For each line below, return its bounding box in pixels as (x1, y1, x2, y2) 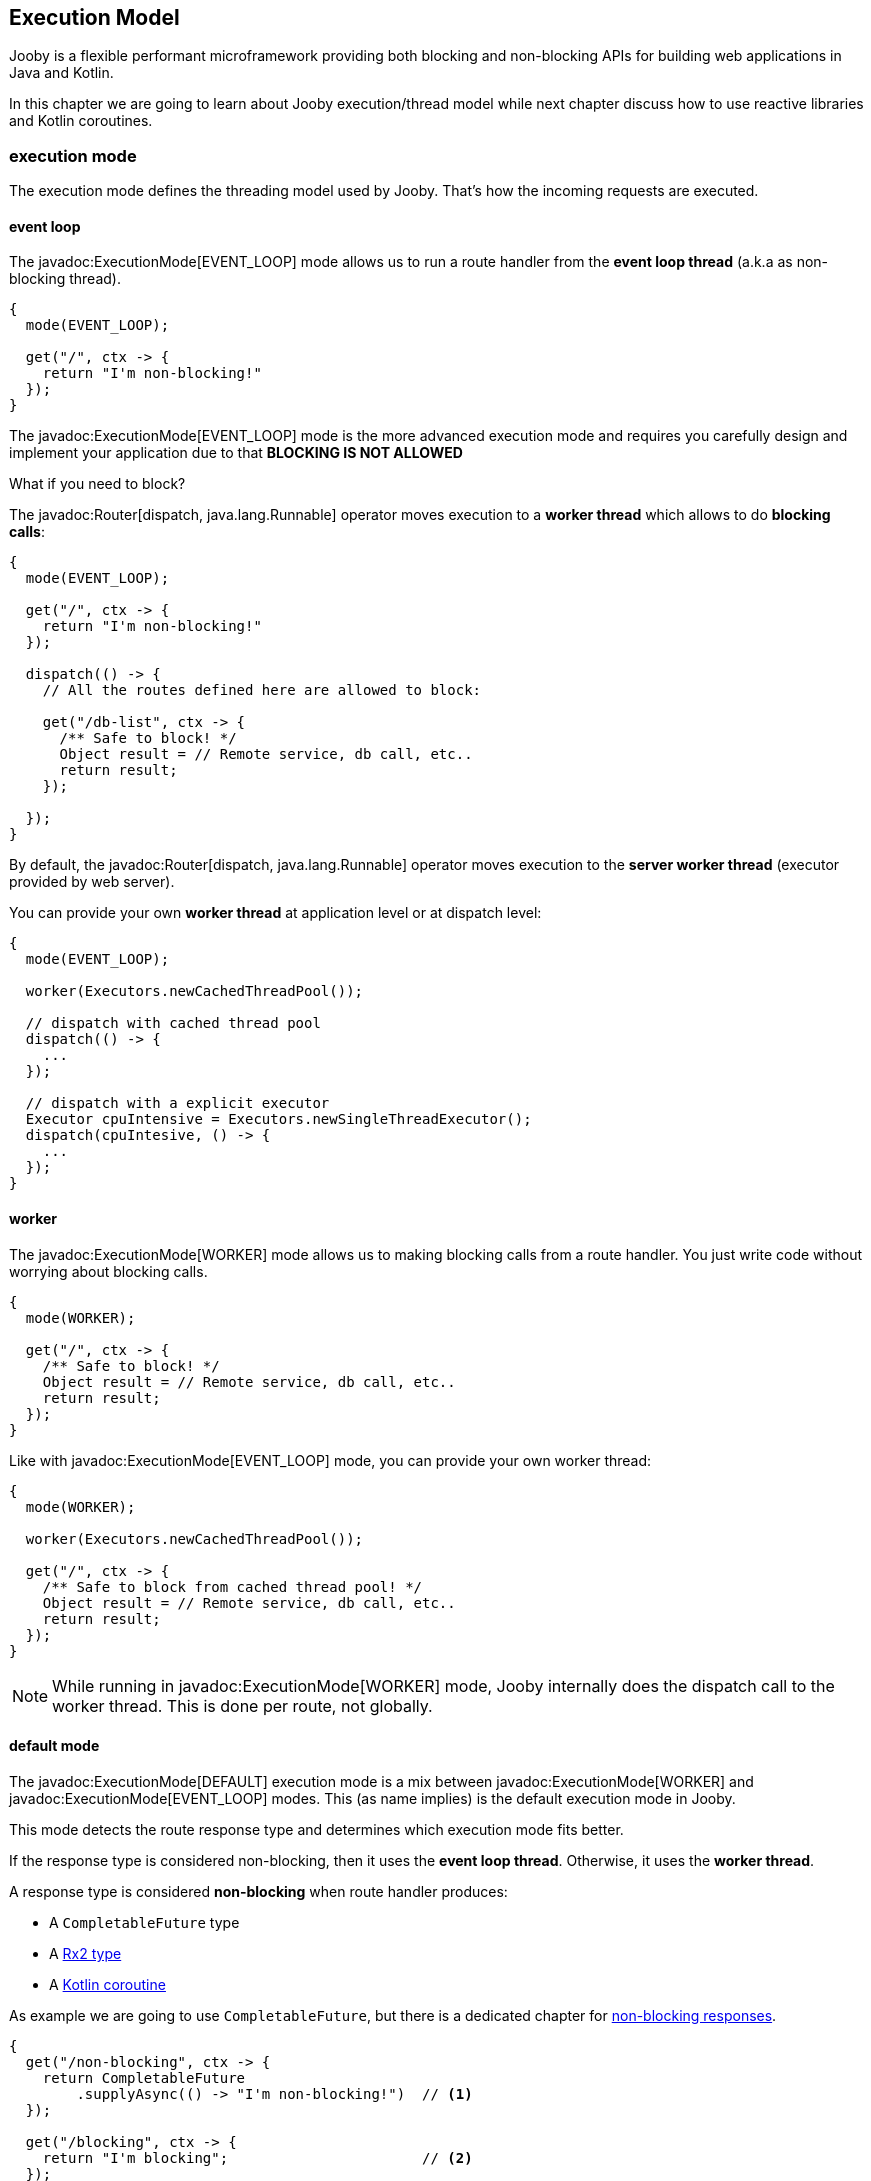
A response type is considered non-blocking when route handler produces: (9, 1882, 508, 1900)
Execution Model (9, 5, 180, 30)
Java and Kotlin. (9, 64, 114, 82)
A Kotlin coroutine (49, 1975, 166, 1993)
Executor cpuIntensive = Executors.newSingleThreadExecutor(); (25, 1111, 532, 1128)
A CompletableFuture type (49, 1913, 240, 1931)
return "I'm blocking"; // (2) (42, 2149, 473, 2166)
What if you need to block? (9, 475, 186, 493)
